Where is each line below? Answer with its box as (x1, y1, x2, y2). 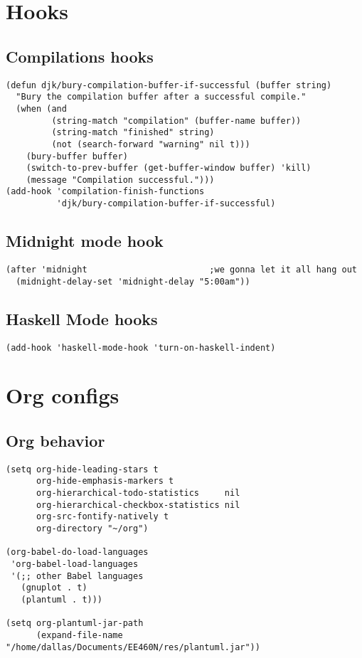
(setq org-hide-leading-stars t (6, 464, 159, 474)
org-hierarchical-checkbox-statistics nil (36, 499, 240, 510)
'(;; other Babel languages (11, 571, 144, 581)
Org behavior (6, 429, 105, 451)
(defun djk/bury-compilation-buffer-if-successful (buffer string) (6, 80, 332, 90)
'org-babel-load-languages (11, 559, 139, 569)
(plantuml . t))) (21, 594, 103, 605)
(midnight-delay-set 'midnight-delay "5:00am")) (16, 276, 250, 287)
